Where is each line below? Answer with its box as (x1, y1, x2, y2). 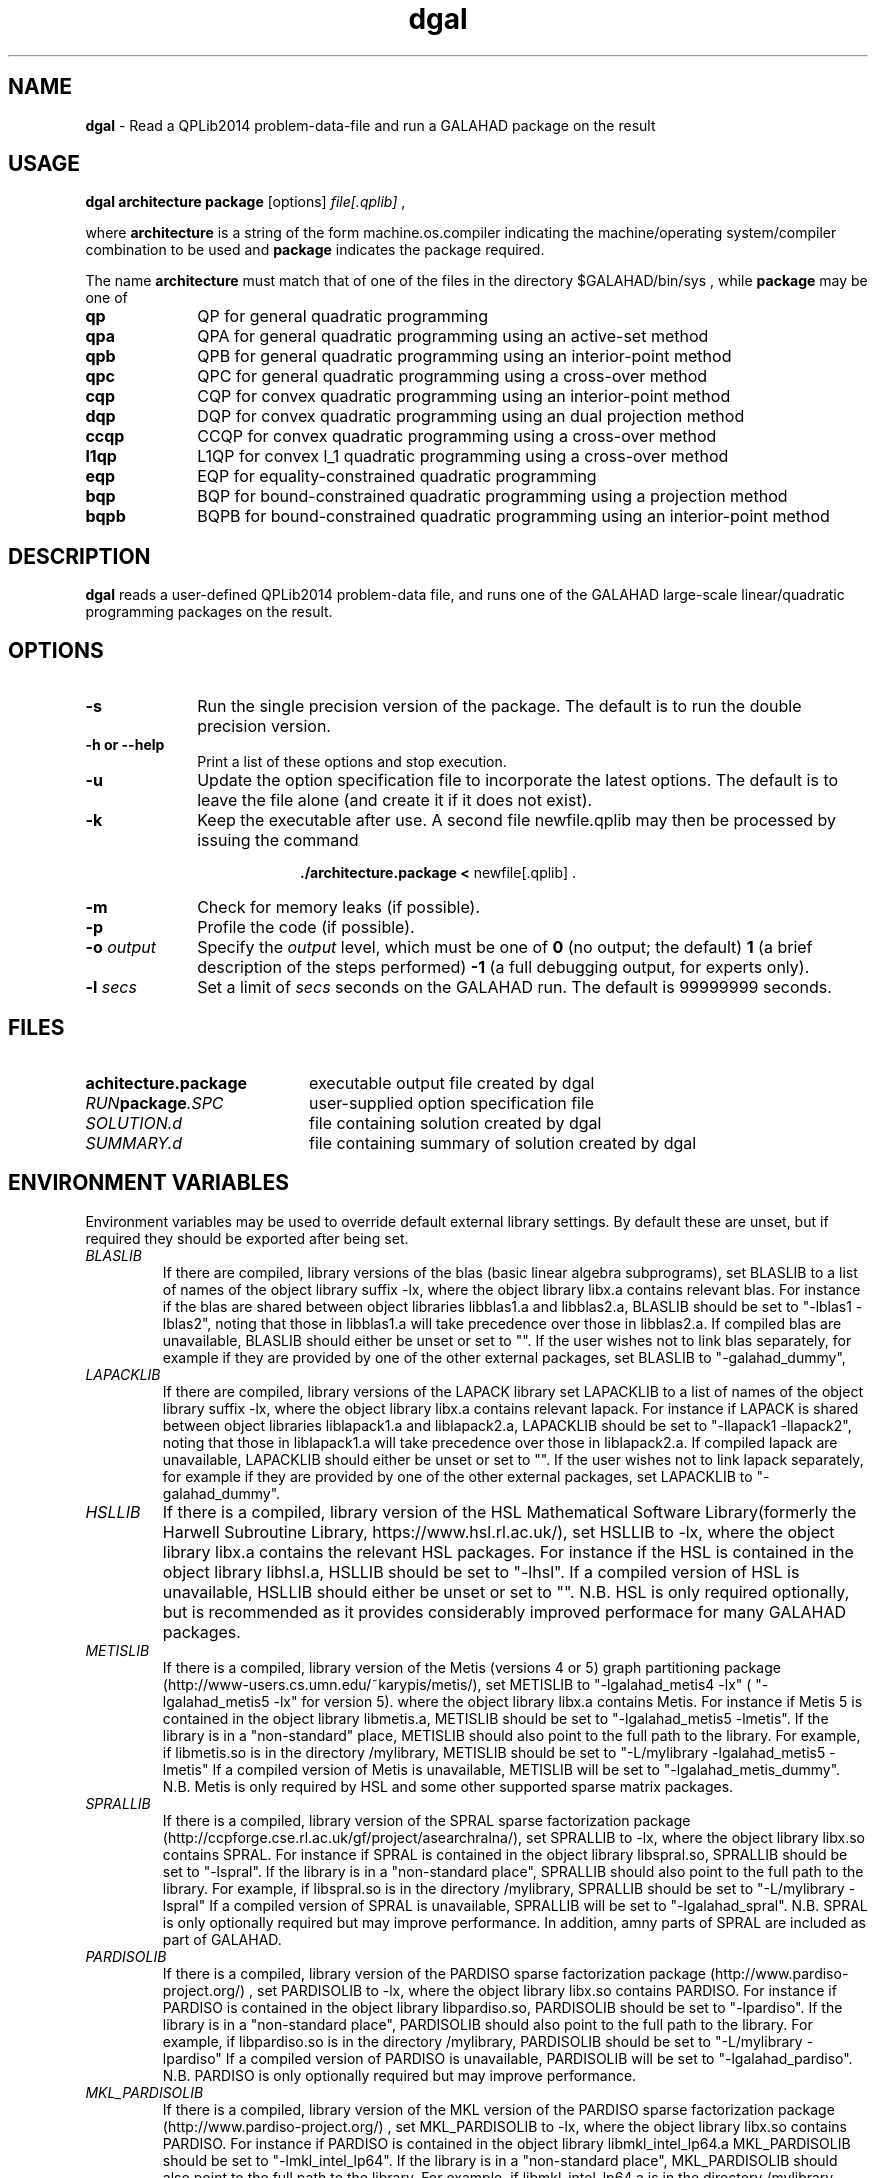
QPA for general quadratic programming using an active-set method (197, 326, 709, 347)
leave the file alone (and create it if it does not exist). (197, 790, 593, 811)
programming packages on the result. (85, 603, 333, 621)
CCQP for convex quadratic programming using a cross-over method (197, 426, 717, 447)
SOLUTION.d (85, 1112, 183, 1133)
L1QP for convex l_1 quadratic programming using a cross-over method (197, 446, 729, 467)
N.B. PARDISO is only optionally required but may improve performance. (162, 2066, 637, 2084)
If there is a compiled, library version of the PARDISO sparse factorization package (162, 1964, 707, 1982)
